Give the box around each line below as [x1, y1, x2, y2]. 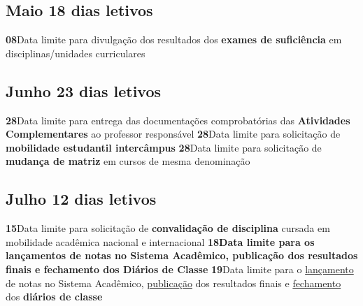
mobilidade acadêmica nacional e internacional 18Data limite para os [6, 234, 315, 249]
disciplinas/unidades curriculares [6, 45, 145, 60]
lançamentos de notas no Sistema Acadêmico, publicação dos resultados [6, 248, 358, 263]
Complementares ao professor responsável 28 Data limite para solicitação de [6, 126, 341, 141]
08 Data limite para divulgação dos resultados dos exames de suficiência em [6, 32, 342, 47]
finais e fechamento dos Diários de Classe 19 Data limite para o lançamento [6, 261, 354, 276]
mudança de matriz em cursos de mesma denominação [6, 154, 250, 168]
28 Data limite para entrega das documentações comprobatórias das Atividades [6, 112, 350, 127]
